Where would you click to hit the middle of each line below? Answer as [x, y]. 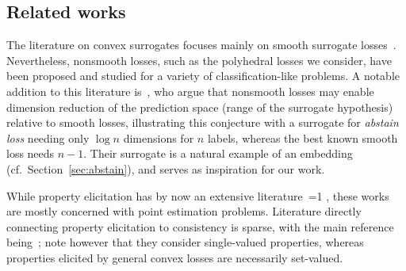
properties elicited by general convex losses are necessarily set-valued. [175, 257]
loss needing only [48, 137]
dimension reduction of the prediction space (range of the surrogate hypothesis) [200, 107]
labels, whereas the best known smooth [303, 137]
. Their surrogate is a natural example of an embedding [218, 153]
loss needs [31, 153]
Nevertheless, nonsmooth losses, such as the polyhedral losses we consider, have [199, 60]
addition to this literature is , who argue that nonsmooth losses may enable [190, 91]
